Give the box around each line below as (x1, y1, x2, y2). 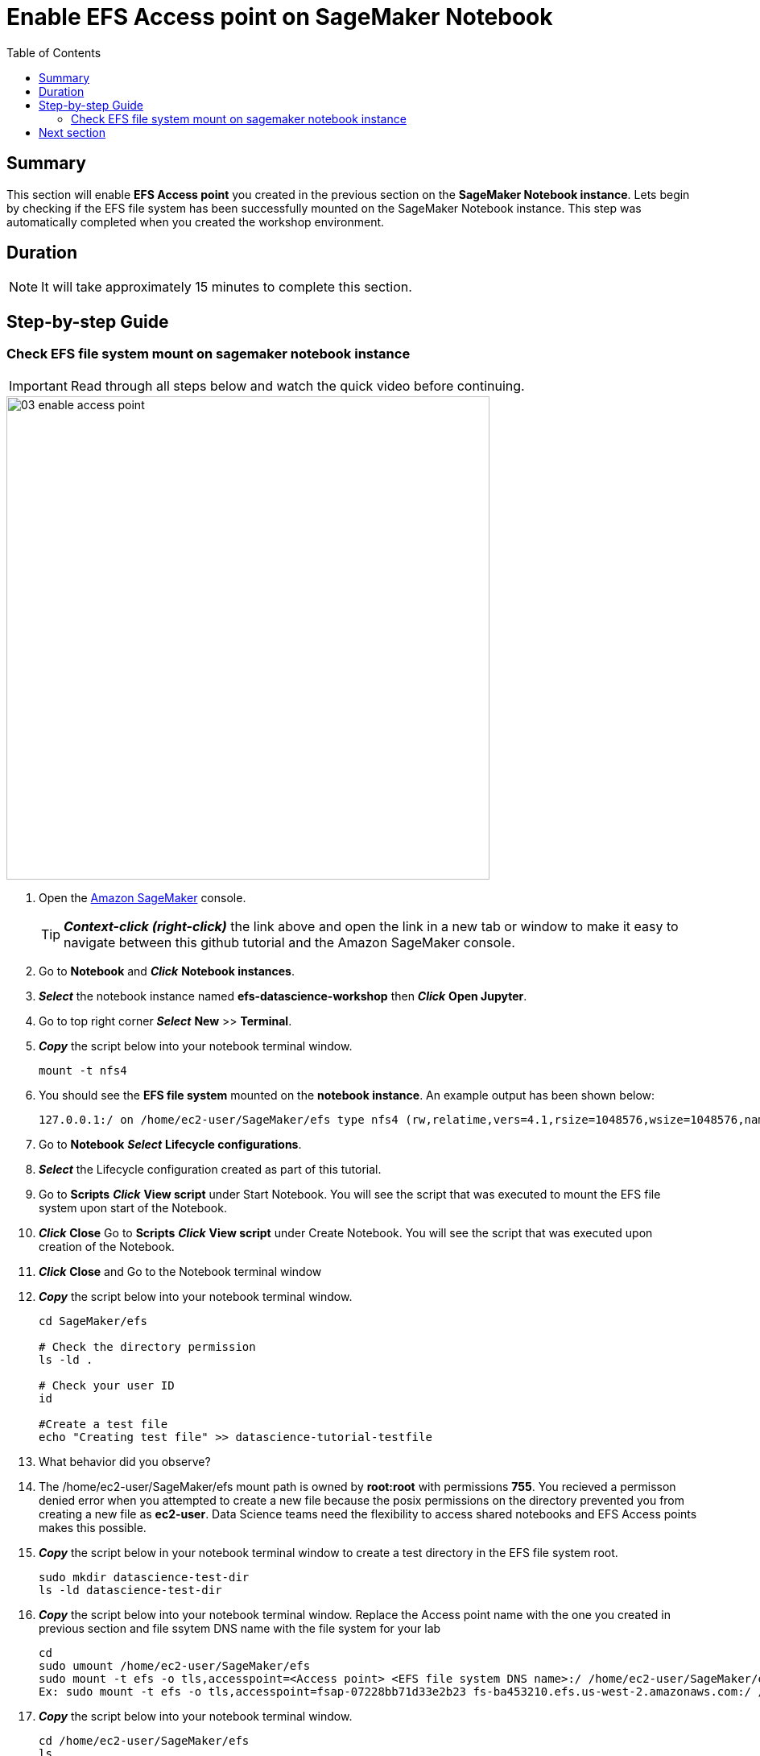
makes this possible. (39, 1520, 147, 1534)
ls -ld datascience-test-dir (39, 1583, 222, 1597)
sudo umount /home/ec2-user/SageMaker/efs (39, 1659, 311, 1672)
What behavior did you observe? (39, 1454, 211, 1468)
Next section (39, 125, 106, 139)
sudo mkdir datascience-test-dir (39, 1570, 250, 1584)
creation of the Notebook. (39, 1239, 175, 1253)
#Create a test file (39, 1417, 168, 1431)
